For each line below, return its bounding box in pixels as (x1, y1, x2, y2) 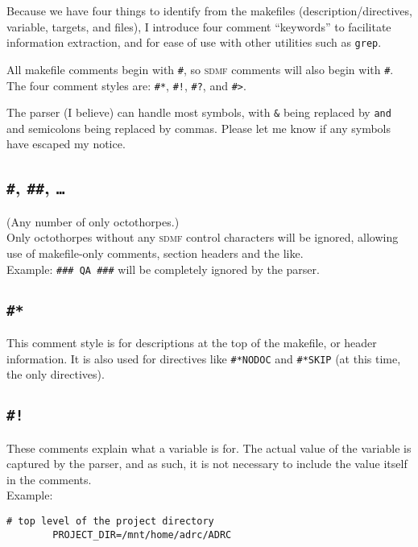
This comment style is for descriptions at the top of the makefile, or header (6, 334, 377, 350)
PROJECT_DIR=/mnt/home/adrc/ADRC (52, 528, 232, 541)
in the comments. (6, 470, 92, 487)
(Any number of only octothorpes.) (6, 213, 180, 230)
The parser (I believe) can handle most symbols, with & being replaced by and (6, 104, 391, 121)
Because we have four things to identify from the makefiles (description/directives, (6, 2, 412, 19)
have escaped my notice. (6, 135, 126, 152)
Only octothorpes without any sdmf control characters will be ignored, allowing (6, 229, 399, 246)
